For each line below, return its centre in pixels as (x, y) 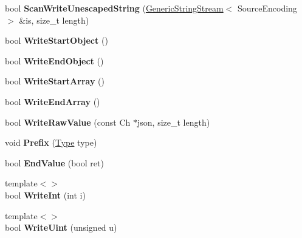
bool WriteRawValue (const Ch (68, 122)
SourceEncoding (267, 8)
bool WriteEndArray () (53, 101)
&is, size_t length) (54, 20)
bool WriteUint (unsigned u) (61, 227)
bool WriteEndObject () (54, 60)
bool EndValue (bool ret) (54, 162)
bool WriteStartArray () (55, 81)
